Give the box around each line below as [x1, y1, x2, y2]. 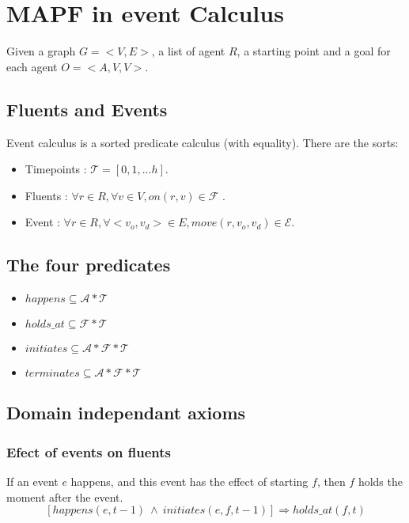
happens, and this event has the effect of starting [70, 473, 309, 490]
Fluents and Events [6, 97, 168, 121]
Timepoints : [25, 161, 87, 177]
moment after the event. [6, 488, 123, 505]
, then [316, 473, 346, 490]
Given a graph [6, 43, 76, 59]
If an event [6, 473, 59, 490]
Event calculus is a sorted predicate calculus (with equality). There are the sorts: [6, 134, 399, 150]
